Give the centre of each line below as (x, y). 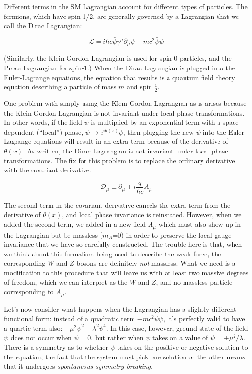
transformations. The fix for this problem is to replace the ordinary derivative (119, 160)
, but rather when (117, 337)
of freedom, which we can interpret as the (66, 282)
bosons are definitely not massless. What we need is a (156, 263)
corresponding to (29, 292)
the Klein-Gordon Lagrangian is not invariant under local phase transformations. (124, 112)
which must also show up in (200, 224)
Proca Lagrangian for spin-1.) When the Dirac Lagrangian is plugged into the (120, 68)
